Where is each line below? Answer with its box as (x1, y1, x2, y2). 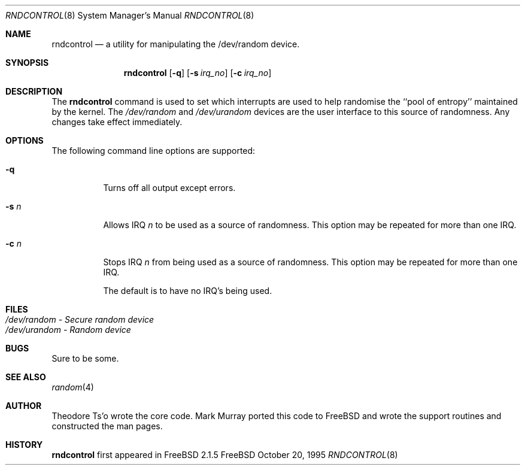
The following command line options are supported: (51, 145, 256, 156)
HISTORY (5, 439, 43, 450)
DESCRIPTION (5, 86, 63, 96)
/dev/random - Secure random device (5, 314, 154, 325)
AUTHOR (5, 401, 42, 411)
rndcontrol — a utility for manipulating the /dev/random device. (51, 39, 300, 49)
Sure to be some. (51, 353, 119, 363)
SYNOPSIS (5, 57, 49, 68)
